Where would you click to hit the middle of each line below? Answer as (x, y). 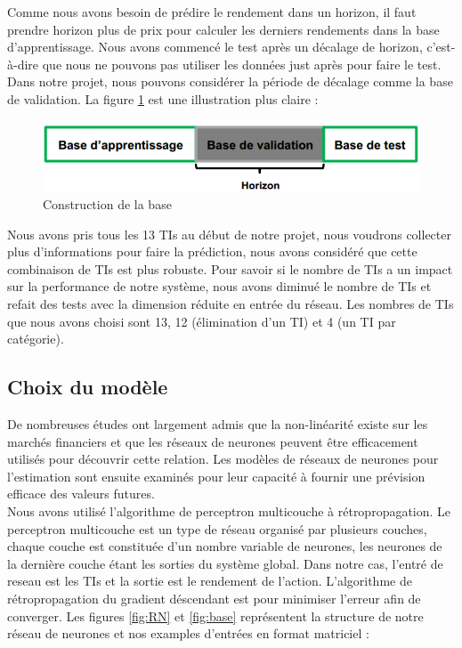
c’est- (441, 47)
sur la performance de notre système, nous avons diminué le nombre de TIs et (219, 286)
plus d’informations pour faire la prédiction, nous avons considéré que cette (212, 251)
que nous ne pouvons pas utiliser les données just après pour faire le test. (242, 64)
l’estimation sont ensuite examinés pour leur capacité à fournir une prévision (216, 476)
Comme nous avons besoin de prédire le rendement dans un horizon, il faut (212, 12)
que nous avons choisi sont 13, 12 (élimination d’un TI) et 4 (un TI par (202, 321)
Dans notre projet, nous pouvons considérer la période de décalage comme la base (230, 81)
